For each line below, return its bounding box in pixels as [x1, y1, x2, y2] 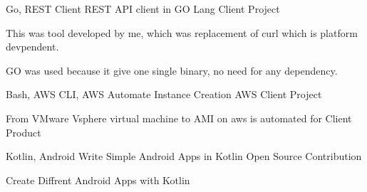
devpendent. [6, 39, 59, 54]
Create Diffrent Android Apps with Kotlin [6, 172, 190, 187]
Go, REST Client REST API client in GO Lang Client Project [6, 1, 280, 16]
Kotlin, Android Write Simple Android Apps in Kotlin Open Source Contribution [6, 149, 362, 164]
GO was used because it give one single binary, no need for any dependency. [6, 63, 338, 78]
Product [6, 124, 41, 139]
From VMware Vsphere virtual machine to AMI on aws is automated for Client [6, 110, 352, 125]
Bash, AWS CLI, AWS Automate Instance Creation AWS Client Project [6, 87, 322, 102]
